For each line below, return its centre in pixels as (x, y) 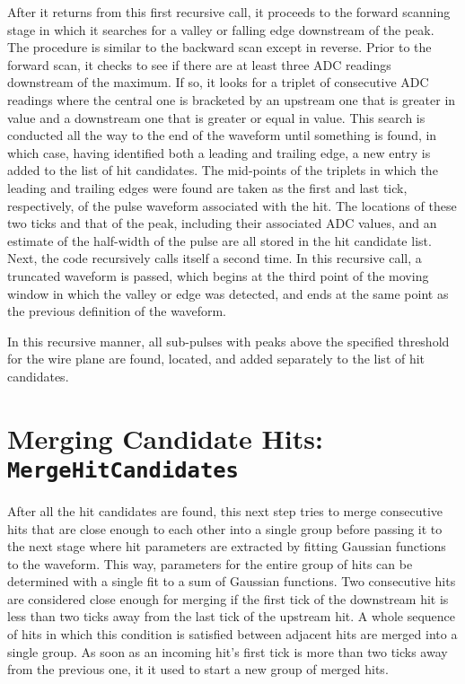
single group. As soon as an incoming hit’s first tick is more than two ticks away (228, 651)
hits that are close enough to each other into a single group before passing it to (225, 528)
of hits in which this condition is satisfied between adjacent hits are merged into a (232, 634)
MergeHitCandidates (123, 470)
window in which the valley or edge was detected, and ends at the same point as (228, 293)
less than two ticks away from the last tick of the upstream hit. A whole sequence (232, 616)
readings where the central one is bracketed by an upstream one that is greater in (232, 99)
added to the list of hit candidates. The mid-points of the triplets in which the (223, 170)
